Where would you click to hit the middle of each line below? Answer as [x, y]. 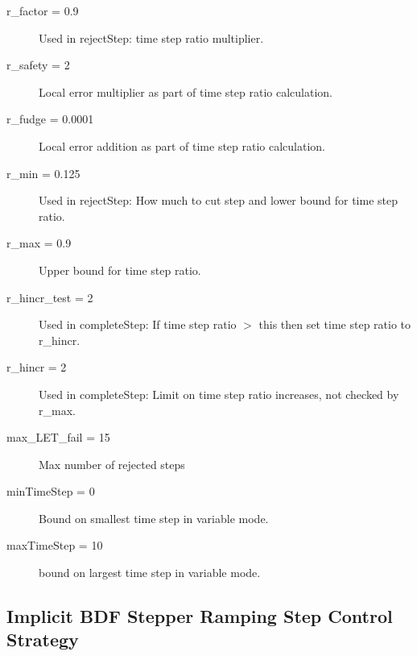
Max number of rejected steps [112, 464]
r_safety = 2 [38, 65]
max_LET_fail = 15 [58, 437]
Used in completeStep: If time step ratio [138, 324]
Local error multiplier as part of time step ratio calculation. [186, 91]
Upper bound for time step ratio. [120, 270]
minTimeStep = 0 [51, 491]
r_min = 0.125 [43, 173]
